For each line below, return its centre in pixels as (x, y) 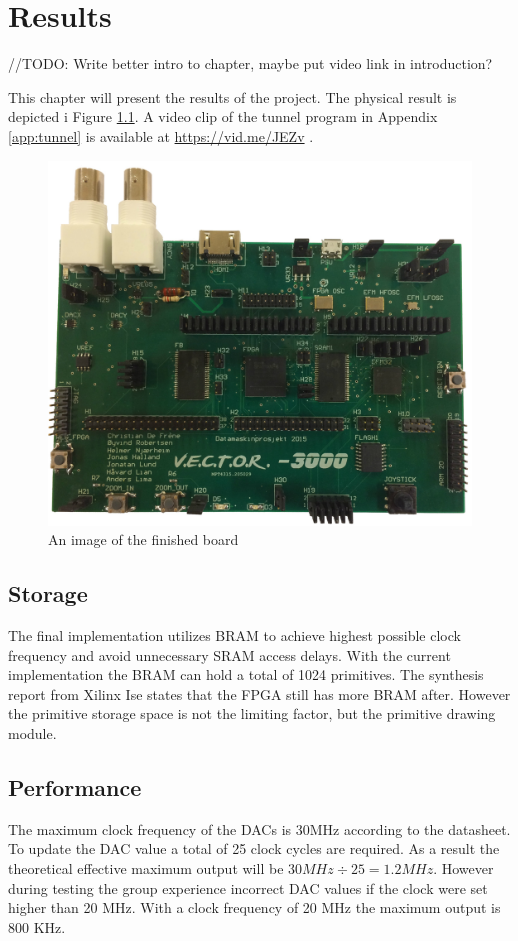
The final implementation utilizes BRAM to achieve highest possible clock (234, 635)
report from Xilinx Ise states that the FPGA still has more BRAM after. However (259, 693)
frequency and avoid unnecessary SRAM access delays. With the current (229, 654)
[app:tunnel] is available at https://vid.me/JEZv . (161, 135)
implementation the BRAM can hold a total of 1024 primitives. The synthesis (246, 674)
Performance (75, 787)
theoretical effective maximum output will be (146, 868)
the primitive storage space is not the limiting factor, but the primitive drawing (252, 713)
